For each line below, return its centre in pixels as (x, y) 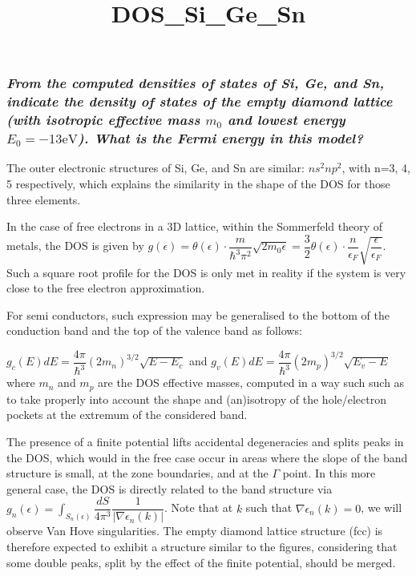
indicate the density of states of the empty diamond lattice (200, 101)
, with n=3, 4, (376, 168)
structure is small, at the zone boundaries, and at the (137, 473)
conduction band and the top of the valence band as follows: (154, 330)
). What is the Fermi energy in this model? (220, 138)
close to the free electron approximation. (106, 288)
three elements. (44, 199)
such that (269, 508)
